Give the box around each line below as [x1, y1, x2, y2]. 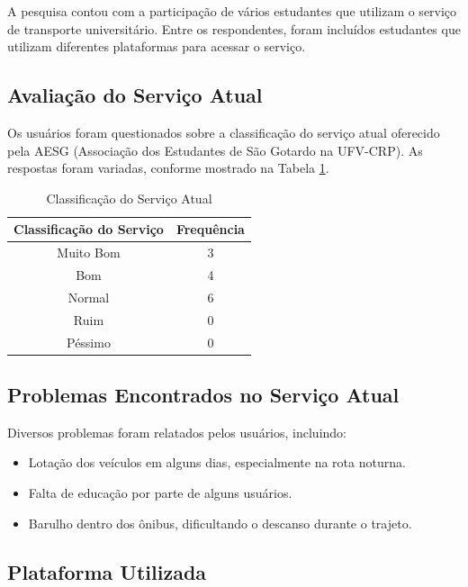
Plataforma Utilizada [7, 557, 207, 585]
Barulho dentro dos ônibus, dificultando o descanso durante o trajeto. [28, 513, 412, 532]
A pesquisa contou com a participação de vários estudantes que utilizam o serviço [7, 2, 457, 20]
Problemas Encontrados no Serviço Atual [7, 381, 400, 409]
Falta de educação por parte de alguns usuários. [28, 483, 292, 502]
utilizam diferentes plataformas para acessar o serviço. [7, 37, 306, 56]
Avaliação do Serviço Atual [7, 81, 263, 109]
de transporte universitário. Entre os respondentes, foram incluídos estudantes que [7, 19, 461, 38]
